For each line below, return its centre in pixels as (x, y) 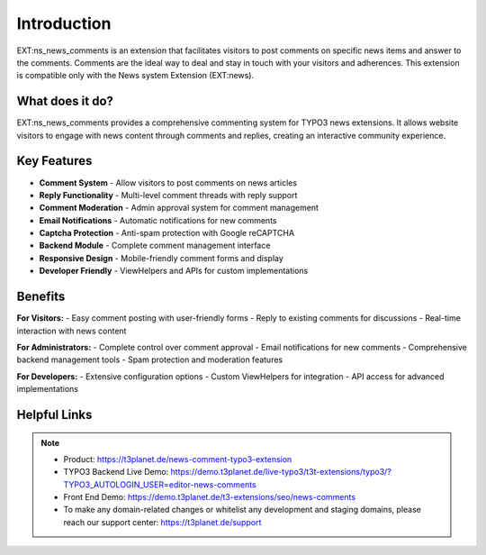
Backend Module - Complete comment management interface (155, 246)
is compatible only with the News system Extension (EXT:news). (135, 76)
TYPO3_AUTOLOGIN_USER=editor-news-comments (160, 484)
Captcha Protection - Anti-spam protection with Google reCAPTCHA (167, 233)
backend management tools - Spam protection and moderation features (150, 359)
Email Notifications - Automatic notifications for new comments (158, 220)
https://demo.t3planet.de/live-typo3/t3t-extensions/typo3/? (281, 472)
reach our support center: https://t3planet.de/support (162, 522)
